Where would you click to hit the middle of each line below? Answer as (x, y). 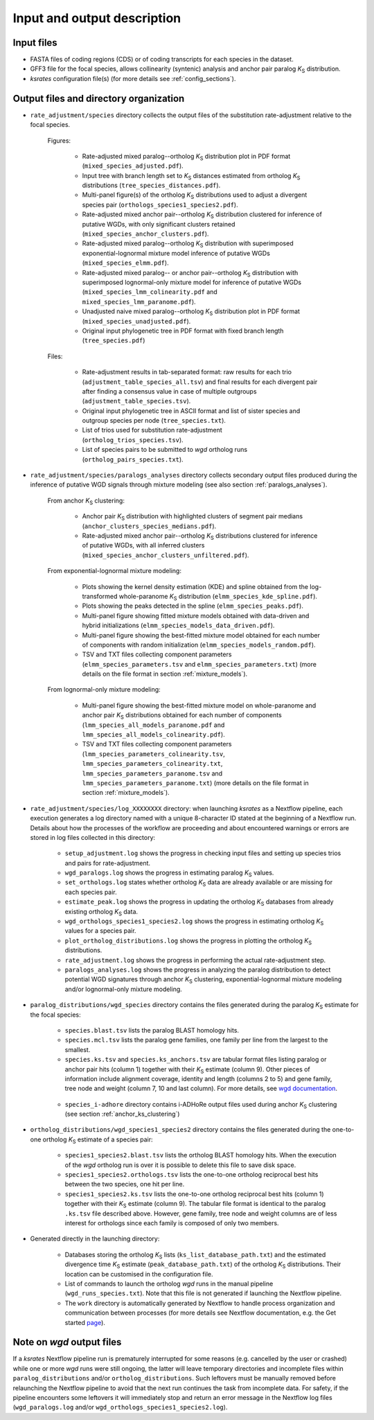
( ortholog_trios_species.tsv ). (133, 439)
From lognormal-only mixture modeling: (104, 690)
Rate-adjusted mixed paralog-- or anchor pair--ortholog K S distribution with (190, 273)
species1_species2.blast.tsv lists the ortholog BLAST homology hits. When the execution (201, 1155)
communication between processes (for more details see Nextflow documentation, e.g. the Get (201, 1313)
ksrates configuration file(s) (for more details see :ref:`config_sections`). (133, 78)
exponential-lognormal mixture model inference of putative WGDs (176, 253)
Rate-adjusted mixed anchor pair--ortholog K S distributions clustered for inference (200, 536)
